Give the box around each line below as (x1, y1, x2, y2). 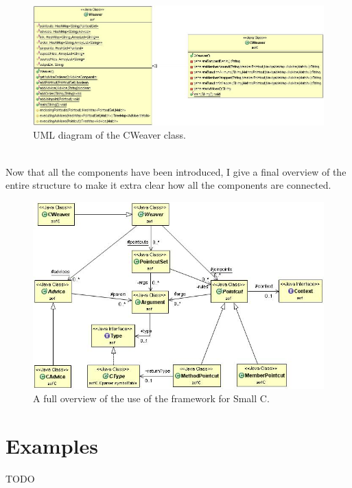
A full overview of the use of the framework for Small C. (33, 391, 270, 406)
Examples (5, 431, 98, 459)
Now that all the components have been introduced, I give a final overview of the (5, 164, 347, 178)
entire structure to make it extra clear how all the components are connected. (5, 178, 331, 192)
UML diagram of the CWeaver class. (33, 128, 186, 142)
